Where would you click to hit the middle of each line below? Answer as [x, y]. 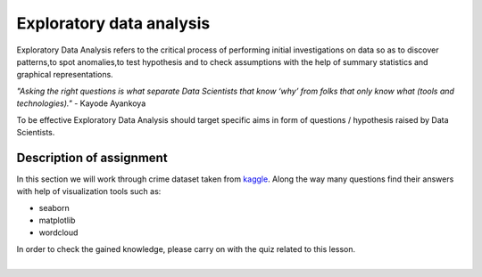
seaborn [54, 208]
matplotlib [57, 220]
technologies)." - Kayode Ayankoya [81, 103]
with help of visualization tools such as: [89, 191]
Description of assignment [92, 157]
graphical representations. [65, 75]
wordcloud [58, 232]
